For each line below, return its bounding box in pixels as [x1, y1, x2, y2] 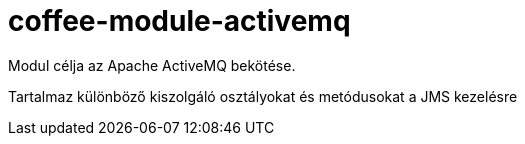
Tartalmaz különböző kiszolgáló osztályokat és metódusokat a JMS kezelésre [8, 87, 518, 105]
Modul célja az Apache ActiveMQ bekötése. [8, 56, 296, 74]
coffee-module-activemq [8, 4, 351, 38]
